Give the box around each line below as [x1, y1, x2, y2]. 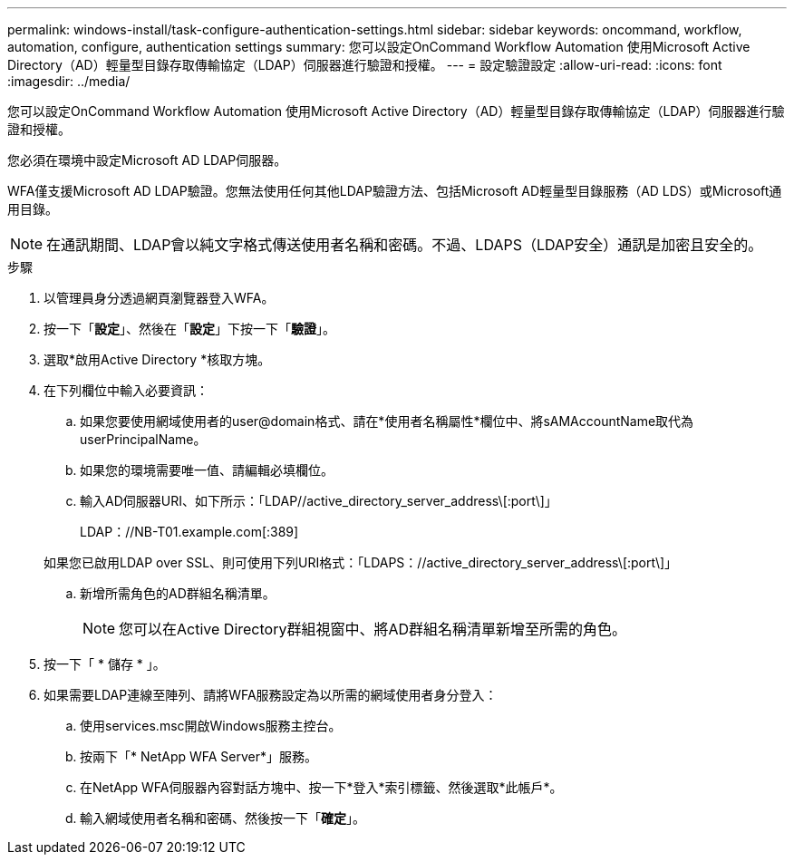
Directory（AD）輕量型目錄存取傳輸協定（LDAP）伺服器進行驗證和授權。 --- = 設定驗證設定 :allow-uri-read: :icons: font [7, 57, 722, 73]
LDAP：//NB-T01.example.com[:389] [80, 524, 299, 539]
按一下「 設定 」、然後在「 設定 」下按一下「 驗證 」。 [44, 321, 335, 336]
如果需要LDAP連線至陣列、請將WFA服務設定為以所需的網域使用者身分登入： [44, 687, 498, 702]
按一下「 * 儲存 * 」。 [44, 656, 166, 672]
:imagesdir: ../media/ [7, 73, 131, 89]
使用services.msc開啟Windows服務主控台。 [80, 718, 342, 733]
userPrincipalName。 [80, 431, 207, 447]
